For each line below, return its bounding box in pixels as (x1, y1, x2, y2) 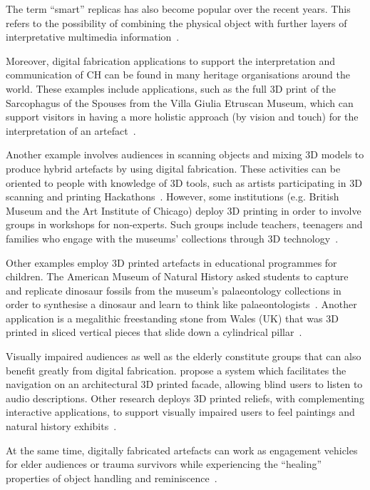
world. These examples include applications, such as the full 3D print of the (6, 81, 336, 96)
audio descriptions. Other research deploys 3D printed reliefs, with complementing (6, 390, 364, 405)
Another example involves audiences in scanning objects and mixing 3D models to (6, 147, 364, 162)
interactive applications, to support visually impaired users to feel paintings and (6, 404, 355, 419)
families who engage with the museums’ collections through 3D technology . (6, 230, 339, 245)
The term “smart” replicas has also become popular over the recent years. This (6, 1, 351, 16)
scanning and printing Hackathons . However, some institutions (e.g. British (6, 189, 339, 204)
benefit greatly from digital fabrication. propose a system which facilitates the (6, 362, 346, 377)
